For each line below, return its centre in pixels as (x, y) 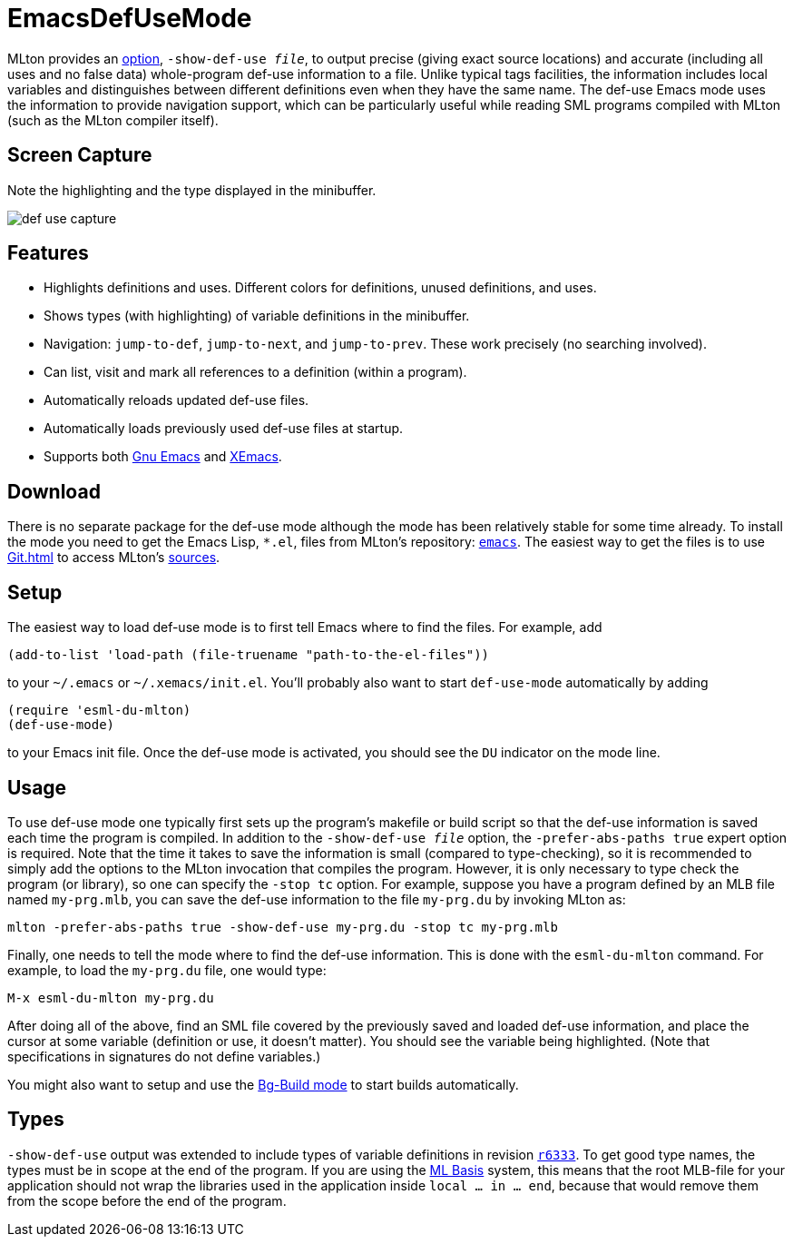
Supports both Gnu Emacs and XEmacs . (163, 457)
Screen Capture (80, 155)
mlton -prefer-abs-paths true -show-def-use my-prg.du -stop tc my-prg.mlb (283, 927)
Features (48, 253)
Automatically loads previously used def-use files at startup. (224, 429)
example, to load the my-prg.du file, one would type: (167, 970)
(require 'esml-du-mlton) (99, 711)
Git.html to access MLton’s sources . (114, 558)
